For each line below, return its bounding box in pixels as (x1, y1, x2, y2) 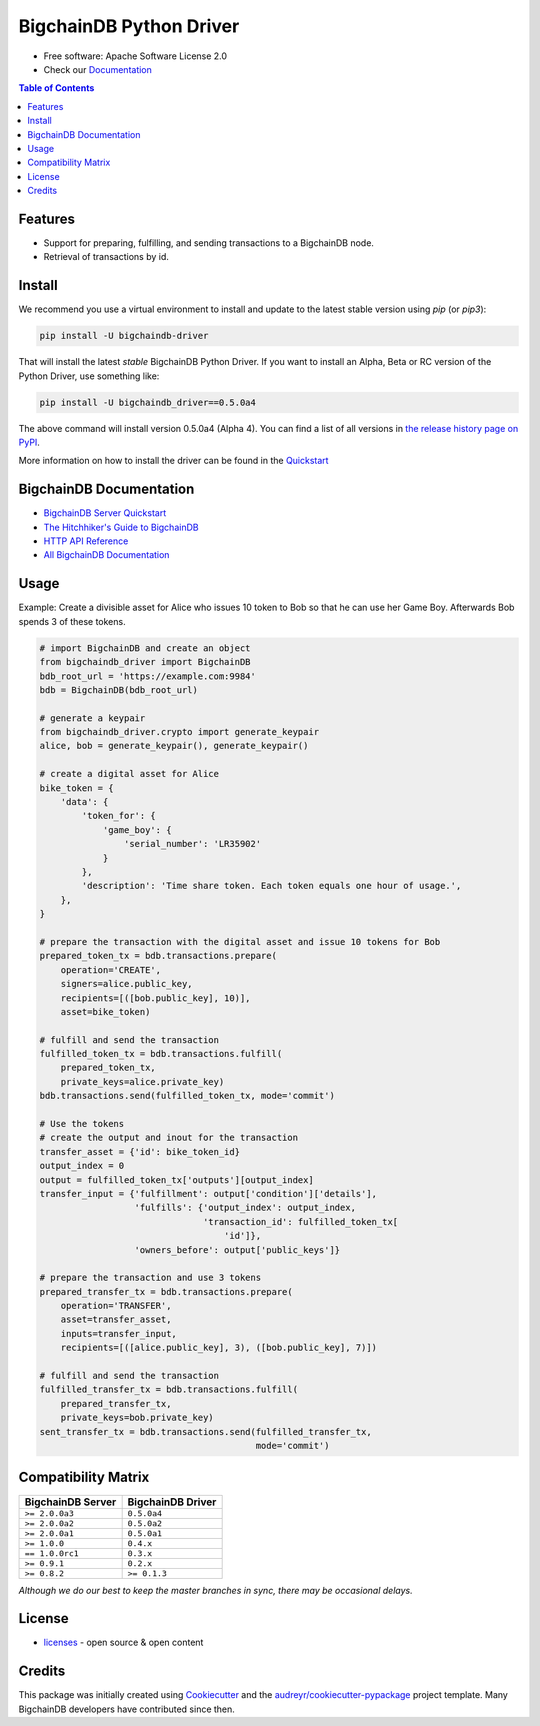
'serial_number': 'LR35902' (123, 838, 262, 850)
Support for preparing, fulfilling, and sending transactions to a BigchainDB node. (43, 236, 375, 249)
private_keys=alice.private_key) (60, 1076, 225, 1087)
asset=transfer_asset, (60, 1314, 172, 1325)
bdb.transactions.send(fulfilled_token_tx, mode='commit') (39, 1090, 335, 1102)
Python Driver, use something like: (18, 370, 160, 382)
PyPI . (18, 436, 40, 448)
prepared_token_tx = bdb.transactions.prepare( (39, 950, 277, 962)
